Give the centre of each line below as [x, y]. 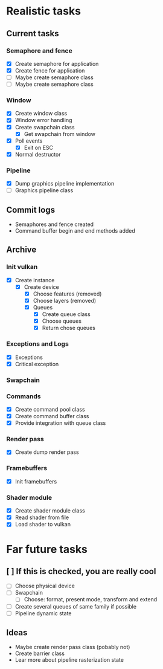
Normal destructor [38, 154]
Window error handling [43, 120]
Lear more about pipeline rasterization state [69, 660]
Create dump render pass [47, 452]
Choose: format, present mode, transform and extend [91, 600]
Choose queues [62, 321]
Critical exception [37, 364]
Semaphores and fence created [54, 224]
